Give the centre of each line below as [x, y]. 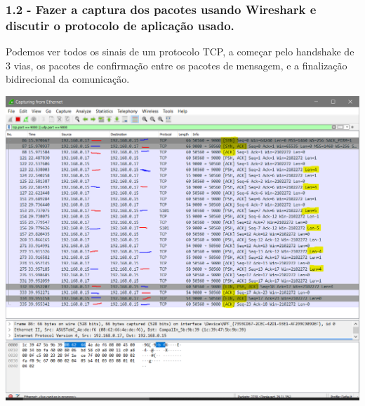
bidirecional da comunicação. [68, 79]
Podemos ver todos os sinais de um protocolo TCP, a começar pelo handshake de [180, 52]
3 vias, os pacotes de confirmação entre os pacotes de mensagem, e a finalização [177, 65]
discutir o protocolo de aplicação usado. [120, 25]
